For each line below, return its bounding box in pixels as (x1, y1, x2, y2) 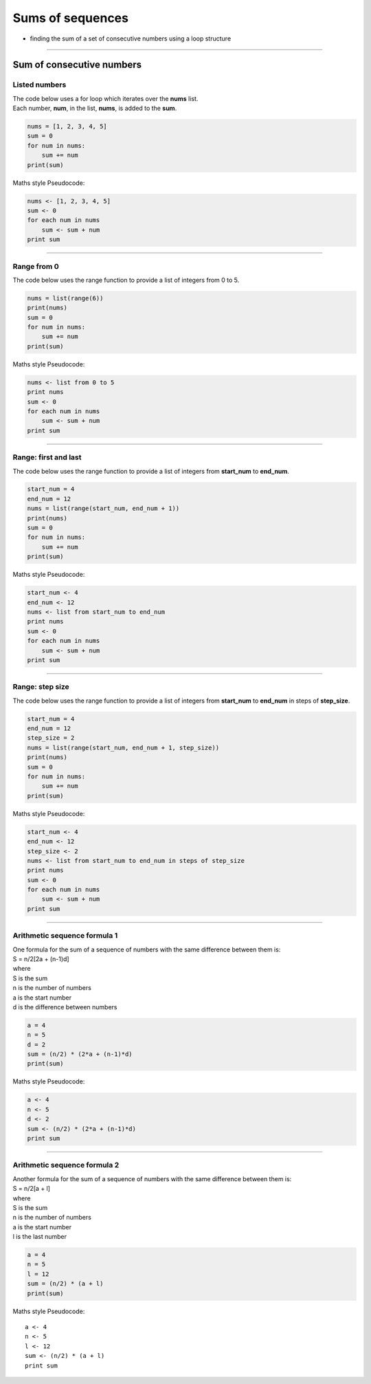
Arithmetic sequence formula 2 (12, 1161, 120, 1170)
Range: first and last (12, 452, 82, 462)
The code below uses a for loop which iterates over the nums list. (12, 94, 199, 102)
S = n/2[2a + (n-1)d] (12, 954, 69, 963)
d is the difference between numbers (12, 1002, 117, 1011)
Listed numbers (12, 80, 67, 89)
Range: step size (12, 682, 70, 692)
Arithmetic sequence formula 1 (12, 931, 118, 941)
